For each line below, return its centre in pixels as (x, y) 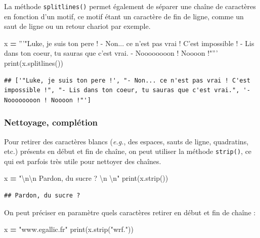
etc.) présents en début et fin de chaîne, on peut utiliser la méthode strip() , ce (128, 151)
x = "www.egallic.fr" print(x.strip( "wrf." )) (69, 229)
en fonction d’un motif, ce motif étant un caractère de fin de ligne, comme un (124, 16)
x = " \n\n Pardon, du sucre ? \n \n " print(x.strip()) (86, 178)
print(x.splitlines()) (34, 63)
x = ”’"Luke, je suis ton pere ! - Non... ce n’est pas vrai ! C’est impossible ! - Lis (129, 43)
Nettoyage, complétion (51, 122)
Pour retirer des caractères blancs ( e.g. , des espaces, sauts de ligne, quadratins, (126, 141)
